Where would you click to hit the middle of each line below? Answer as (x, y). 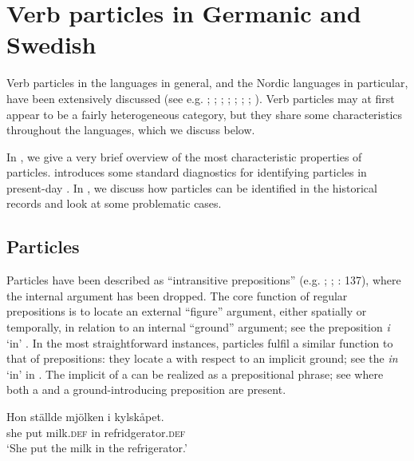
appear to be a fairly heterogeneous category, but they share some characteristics (205, 114)
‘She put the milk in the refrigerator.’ (97, 448)
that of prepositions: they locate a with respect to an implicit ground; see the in (202, 358)
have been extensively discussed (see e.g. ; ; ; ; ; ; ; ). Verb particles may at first (201, 98)
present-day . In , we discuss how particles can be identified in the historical (192, 187)
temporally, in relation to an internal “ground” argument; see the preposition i (198, 327)
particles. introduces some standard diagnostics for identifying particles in (187, 172)
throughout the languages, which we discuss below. (131, 130)
